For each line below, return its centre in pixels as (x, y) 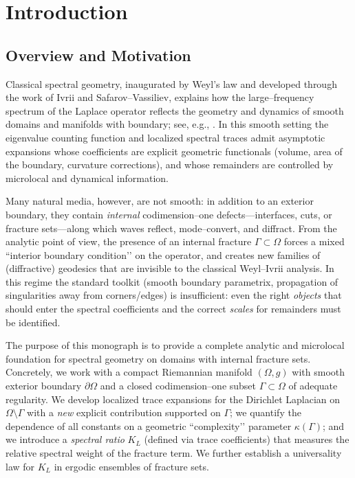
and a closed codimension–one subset (178, 386)
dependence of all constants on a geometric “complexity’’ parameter (149, 425)
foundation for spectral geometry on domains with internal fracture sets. (158, 358)
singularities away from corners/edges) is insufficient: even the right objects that (174, 295)
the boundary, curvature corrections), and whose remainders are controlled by (170, 164)
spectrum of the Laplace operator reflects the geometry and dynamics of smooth (175, 110)
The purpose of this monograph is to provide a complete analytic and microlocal (175, 345)
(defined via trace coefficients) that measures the (247, 439)
